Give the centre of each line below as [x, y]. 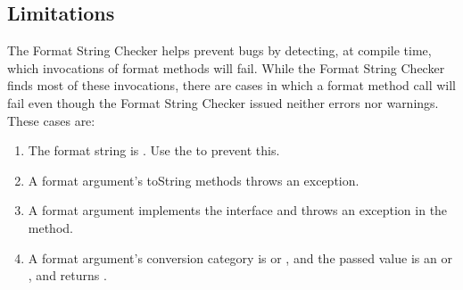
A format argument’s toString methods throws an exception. [194, 180]
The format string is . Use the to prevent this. [154, 150]
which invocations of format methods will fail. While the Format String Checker [226, 67]
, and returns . [67, 275]
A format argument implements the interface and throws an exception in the [238, 210]
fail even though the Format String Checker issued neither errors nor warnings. [223, 102]
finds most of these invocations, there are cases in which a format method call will [231, 85]
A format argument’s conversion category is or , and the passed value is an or [240, 257]
